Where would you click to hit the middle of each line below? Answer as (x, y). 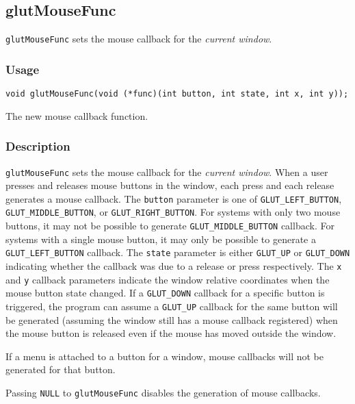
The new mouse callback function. (77, 115)
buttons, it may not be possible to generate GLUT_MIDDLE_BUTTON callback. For (170, 226)
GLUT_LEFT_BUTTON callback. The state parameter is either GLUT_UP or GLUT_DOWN (178, 252)
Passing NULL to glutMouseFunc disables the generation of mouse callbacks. (163, 393)
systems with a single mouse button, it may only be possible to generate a (161, 239)
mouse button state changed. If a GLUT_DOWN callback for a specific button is (165, 293)
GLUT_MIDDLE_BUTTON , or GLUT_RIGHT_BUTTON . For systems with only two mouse (173, 212)
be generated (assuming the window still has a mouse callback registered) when (172, 319)
